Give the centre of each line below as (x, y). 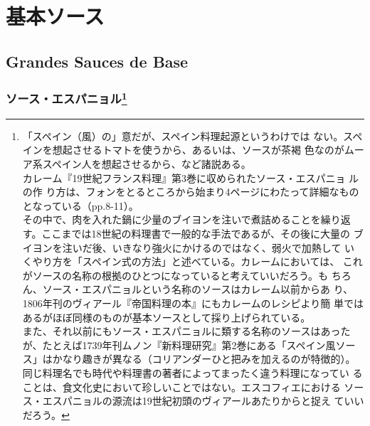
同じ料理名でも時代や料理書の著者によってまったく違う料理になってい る (192, 372)
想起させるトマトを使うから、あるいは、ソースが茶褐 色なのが (198, 150)
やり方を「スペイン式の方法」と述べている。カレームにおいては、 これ (197, 261)
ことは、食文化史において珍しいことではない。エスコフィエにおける (181, 387)
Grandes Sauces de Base (97, 61)
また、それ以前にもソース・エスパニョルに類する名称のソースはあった (186, 331)
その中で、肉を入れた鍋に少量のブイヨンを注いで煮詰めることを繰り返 (186, 219)
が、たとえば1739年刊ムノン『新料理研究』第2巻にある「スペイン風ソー (189, 345)
